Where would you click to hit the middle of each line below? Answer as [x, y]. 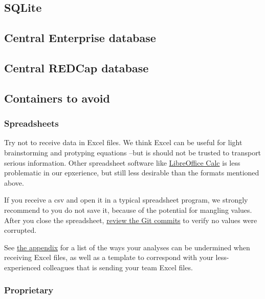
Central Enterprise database [80, 38]
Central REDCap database [76, 67]
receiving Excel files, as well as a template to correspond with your [109, 257]
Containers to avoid [57, 98]
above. [14, 182]
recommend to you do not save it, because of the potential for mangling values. [128, 210]
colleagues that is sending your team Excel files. [118, 267]
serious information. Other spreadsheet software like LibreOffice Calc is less [122, 162]
